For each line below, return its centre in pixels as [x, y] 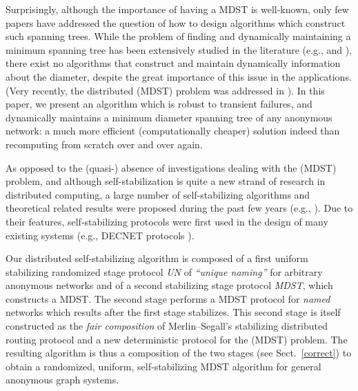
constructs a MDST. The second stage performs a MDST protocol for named [168, 298]
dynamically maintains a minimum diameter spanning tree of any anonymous [169, 117]
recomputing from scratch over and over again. [104, 144]
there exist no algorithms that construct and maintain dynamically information [173, 63]
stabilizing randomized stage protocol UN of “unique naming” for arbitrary [164, 271]
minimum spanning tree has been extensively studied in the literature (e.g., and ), [179, 49]
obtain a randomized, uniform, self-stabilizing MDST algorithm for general [163, 366]
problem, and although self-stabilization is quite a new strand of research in [166, 181]
